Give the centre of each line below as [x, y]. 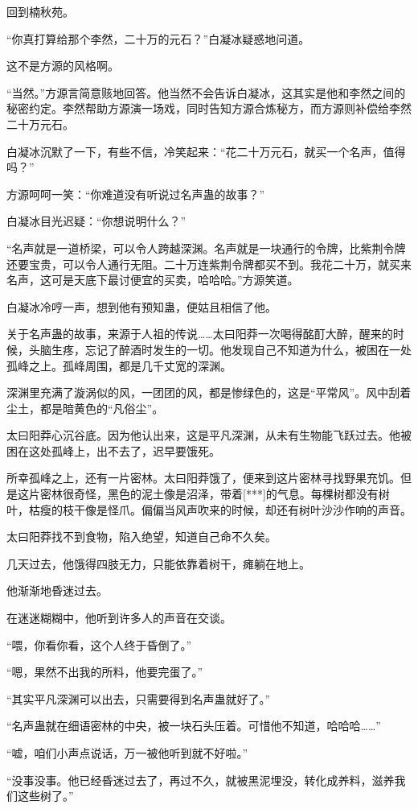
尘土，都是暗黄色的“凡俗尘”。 [85, 408]
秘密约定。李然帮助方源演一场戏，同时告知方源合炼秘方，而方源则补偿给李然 [209, 108]
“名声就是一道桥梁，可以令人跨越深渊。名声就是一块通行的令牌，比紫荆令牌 [206, 248]
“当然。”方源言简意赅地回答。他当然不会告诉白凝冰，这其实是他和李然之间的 [206, 92]
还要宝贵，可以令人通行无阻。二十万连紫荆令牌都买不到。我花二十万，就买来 [209, 264]
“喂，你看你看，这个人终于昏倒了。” [99, 644]
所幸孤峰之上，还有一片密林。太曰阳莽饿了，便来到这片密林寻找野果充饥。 [203, 478]
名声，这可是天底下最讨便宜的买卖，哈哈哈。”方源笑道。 [153, 280]
